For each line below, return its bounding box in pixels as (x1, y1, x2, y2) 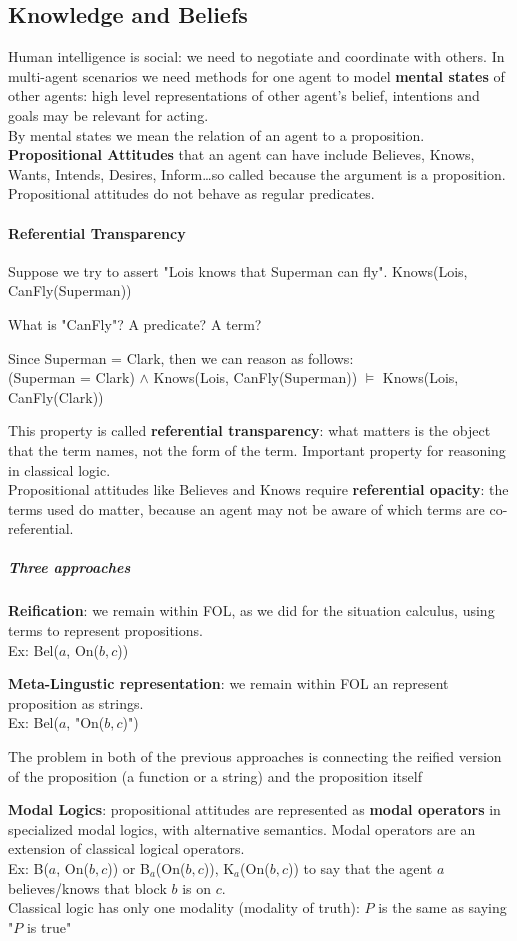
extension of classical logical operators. (8, 838, 245, 859)
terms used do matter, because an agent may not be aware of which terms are (8, 498, 485, 519)
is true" (26, 916, 72, 937)
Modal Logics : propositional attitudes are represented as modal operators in (8, 799, 501, 820)
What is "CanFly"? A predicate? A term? (8, 313, 262, 334)
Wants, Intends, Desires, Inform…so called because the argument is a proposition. (8, 163, 506, 184)
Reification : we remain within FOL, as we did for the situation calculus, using (8, 600, 495, 621)
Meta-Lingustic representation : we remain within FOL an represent (8, 673, 449, 694)
